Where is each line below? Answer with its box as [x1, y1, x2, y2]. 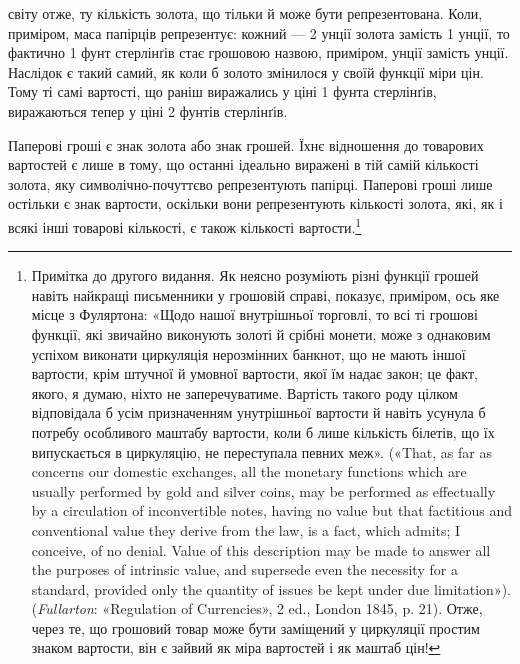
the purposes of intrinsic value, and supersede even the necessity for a [31, 559, 458, 580]
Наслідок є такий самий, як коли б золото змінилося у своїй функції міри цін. [8, 61, 484, 82]
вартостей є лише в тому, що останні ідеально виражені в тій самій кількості [8, 154, 479, 175]
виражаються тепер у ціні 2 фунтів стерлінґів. [8, 100, 288, 121]
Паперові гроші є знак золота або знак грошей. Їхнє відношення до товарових [8, 134, 484, 155]
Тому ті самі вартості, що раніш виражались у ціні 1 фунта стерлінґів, [8, 81, 437, 102]
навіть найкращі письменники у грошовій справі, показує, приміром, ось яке [31, 284, 500, 305]
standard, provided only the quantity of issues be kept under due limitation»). [31, 578, 512, 599]
